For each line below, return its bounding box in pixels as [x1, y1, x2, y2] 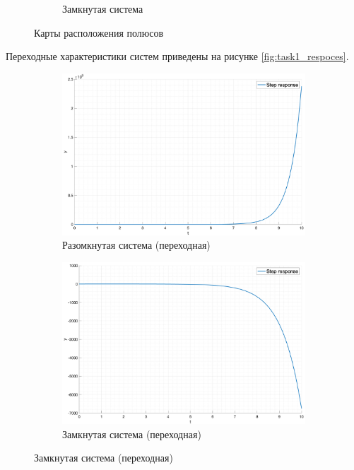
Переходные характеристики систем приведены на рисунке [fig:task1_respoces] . [6, 49, 349, 64]
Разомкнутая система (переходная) [62, 237, 211, 252]
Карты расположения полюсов [34, 25, 164, 40]
